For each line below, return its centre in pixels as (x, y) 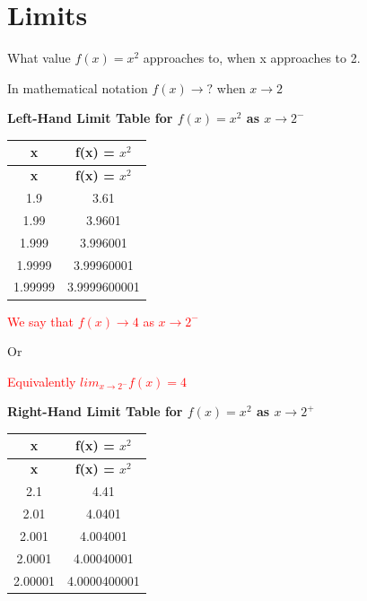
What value (39, 58)
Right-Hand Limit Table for (95, 411)
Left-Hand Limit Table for (90, 118)
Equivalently (42, 381)
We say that (40, 321)
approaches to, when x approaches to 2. (252, 58)
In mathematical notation (78, 87)
